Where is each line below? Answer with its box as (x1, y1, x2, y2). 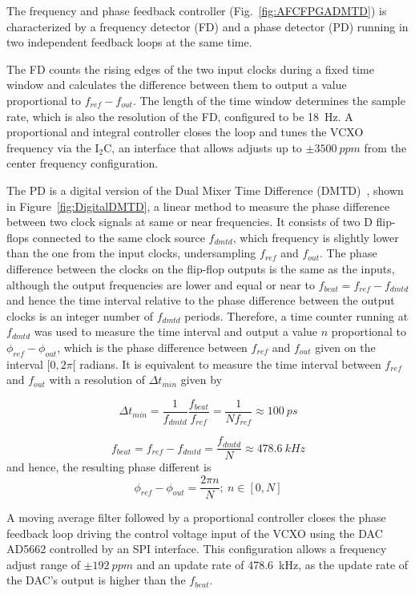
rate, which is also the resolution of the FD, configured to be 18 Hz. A (6, 107, 353, 124)
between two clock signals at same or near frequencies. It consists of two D (6, 213, 373, 230)
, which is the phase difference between (57, 338, 248, 355)
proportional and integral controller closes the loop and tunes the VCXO (6, 123, 364, 140)
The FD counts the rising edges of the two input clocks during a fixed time (6, 60, 374, 77)
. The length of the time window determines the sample (132, 91, 405, 108)
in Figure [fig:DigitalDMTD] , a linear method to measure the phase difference (6, 197, 390, 214)
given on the (315, 338, 376, 355)
